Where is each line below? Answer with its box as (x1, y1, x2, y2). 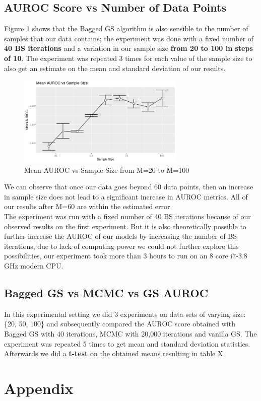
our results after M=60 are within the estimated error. (4, 201, 172, 212)
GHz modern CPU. (4, 260, 63, 271)
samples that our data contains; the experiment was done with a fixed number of (4, 33, 254, 43)
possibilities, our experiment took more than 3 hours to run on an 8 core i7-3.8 (4, 250, 247, 261)
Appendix (4, 377, 74, 398)
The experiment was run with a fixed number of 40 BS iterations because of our (4, 211, 251, 221)
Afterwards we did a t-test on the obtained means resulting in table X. (4, 348, 225, 359)
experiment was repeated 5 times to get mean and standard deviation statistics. (4, 338, 250, 349)
